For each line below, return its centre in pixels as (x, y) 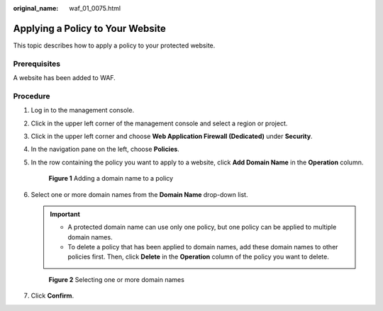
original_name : (36, 8)
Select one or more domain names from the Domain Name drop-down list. (139, 194)
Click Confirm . (52, 296)
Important (65, 214)
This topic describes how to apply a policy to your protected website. (114, 45)
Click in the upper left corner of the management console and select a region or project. (159, 123)
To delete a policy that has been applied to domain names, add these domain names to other (203, 247)
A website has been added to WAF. (65, 78)
